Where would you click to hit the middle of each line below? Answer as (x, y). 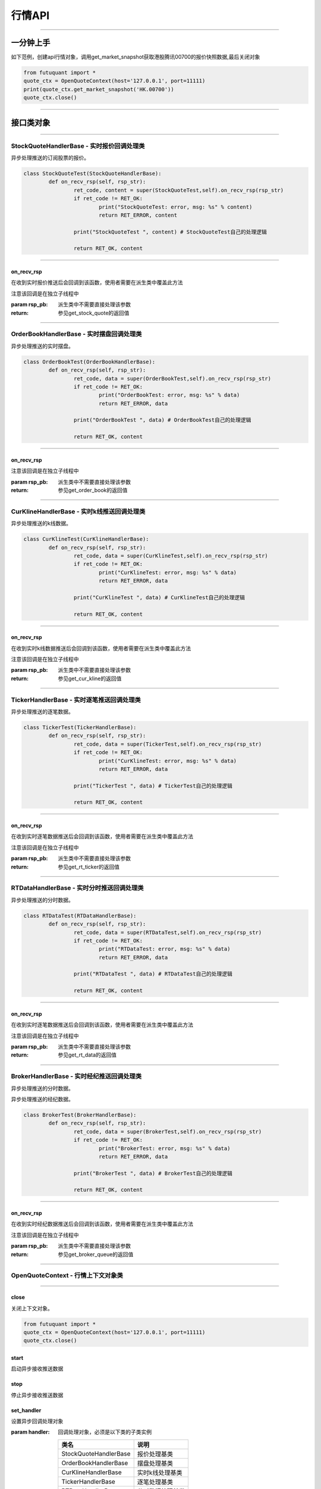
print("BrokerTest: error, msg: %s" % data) (164, 1148)
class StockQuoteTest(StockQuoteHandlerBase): (92, 173)
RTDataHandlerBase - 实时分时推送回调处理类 (77, 888)
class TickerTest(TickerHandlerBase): (80, 727)
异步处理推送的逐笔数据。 (42, 711)
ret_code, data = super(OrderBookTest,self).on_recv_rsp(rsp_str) (172, 379)
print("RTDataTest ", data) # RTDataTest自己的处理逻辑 (153, 974)
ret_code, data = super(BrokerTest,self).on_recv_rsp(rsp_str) (168, 1131)
